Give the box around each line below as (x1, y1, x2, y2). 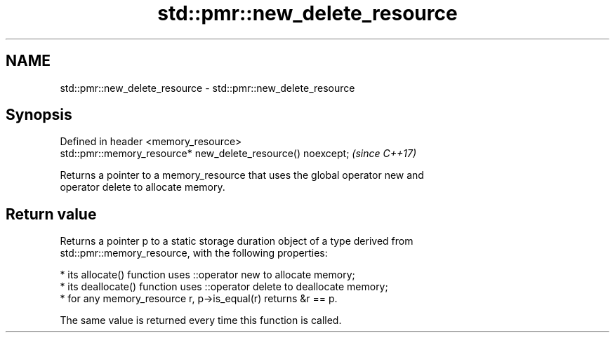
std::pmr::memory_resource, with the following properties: (60, 247, 328, 259)
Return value (6, 205, 97, 223)
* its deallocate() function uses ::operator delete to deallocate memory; (60, 280, 388, 293)
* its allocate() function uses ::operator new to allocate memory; (60, 269, 355, 281)
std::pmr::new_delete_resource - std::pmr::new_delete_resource (60, 81, 355, 94)
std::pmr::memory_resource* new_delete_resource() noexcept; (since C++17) (60, 147, 417, 160)
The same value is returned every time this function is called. (60, 314, 342, 327)
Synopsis (6, 106, 72, 124)
